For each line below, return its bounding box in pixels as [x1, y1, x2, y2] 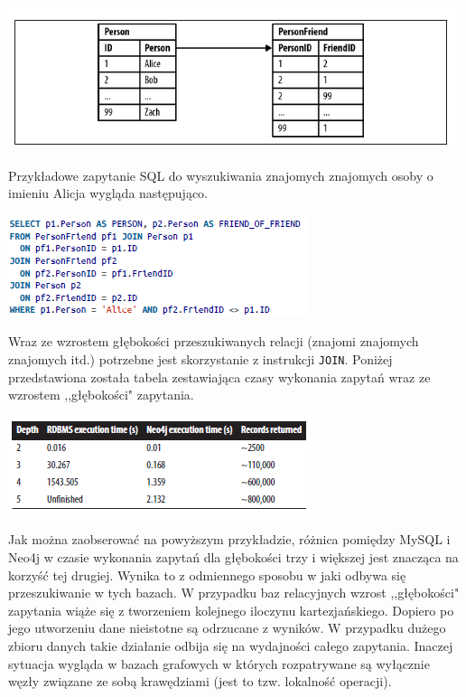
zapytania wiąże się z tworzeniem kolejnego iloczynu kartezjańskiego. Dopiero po [8, 600, 454, 619]
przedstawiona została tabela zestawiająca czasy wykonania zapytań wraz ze [8, 367, 431, 386]
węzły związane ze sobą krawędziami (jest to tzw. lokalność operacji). [8, 672, 392, 691]
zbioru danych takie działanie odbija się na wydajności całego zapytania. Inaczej [8, 636, 453, 655]
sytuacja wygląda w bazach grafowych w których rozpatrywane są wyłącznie [8, 654, 430, 673]
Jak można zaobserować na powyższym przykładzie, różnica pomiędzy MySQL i [8, 530, 451, 549]
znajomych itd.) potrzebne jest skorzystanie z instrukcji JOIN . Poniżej [8, 349, 393, 368]
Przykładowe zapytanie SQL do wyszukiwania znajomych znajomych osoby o [8, 165, 433, 184]
